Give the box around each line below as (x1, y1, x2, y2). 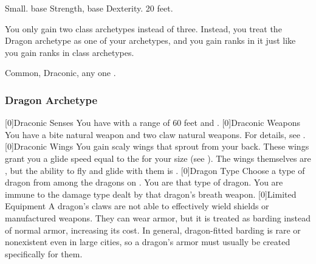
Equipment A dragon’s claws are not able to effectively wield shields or (5, 200, 269, 212)
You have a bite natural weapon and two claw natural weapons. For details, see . (5, 128, 306, 141)
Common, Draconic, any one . (5, 66, 116, 79)
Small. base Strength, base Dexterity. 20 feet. (5, 2, 173, 14)
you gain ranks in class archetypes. (5, 46, 134, 58)
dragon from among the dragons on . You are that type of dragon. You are (5, 176, 283, 189)
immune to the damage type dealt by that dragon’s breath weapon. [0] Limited (5, 187, 297, 200)
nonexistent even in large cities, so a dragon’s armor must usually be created (5, 235, 290, 248)
